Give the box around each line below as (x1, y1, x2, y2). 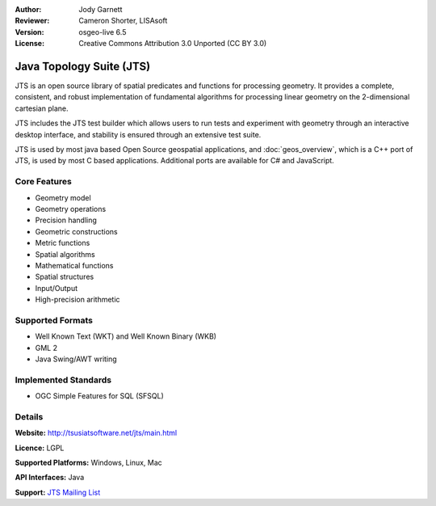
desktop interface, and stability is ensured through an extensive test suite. (15, 129, 262, 139)
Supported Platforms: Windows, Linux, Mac (15, 458, 163, 468)
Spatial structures (35, 272, 94, 282)
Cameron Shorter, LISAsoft (78, 16, 168, 26)
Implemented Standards (15, 374, 112, 386)
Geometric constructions (35, 226, 118, 236)
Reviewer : (15, 16, 50, 26)
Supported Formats (15, 314, 93, 326)
